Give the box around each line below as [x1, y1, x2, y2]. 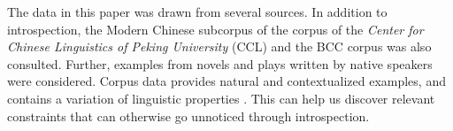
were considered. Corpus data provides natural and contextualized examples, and [7, 72, 446, 90]
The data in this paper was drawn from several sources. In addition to [7, 3, 388, 20]
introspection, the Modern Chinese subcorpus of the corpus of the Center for [7, 19, 424, 38]
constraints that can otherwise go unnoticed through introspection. [7, 106, 370, 125]
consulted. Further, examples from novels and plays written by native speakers [7, 54, 433, 73]
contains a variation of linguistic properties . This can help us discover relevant [7, 89, 435, 107]
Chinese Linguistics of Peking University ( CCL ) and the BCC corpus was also [7, 37, 432, 56]
